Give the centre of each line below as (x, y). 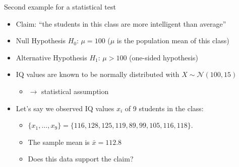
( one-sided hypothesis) (164, 57)
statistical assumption (75, 91)
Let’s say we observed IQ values (65, 108)
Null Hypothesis (41, 40)
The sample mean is (59, 142)
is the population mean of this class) (173, 40)
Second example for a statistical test (60, 7)
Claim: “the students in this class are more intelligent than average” (121, 23)
